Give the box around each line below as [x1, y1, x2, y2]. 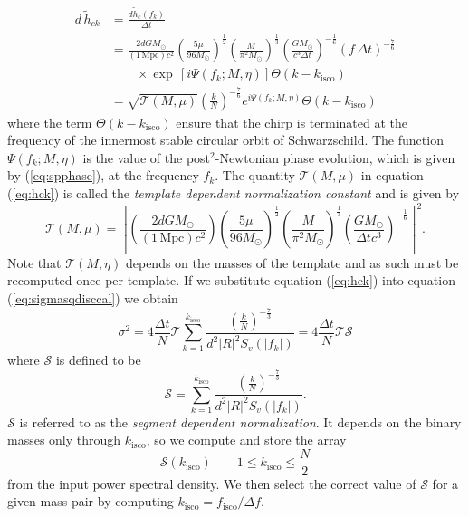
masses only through [7, 430, 121, 449]
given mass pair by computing [7, 492, 174, 511]
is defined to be [55, 350, 141, 369]
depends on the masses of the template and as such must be [125, 253, 459, 272]
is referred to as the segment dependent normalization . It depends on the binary [19, 412, 462, 431]
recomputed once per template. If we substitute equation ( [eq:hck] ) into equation [7, 271, 455, 290]
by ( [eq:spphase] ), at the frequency [7, 166, 199, 185]
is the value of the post [82, 148, 211, 167]
